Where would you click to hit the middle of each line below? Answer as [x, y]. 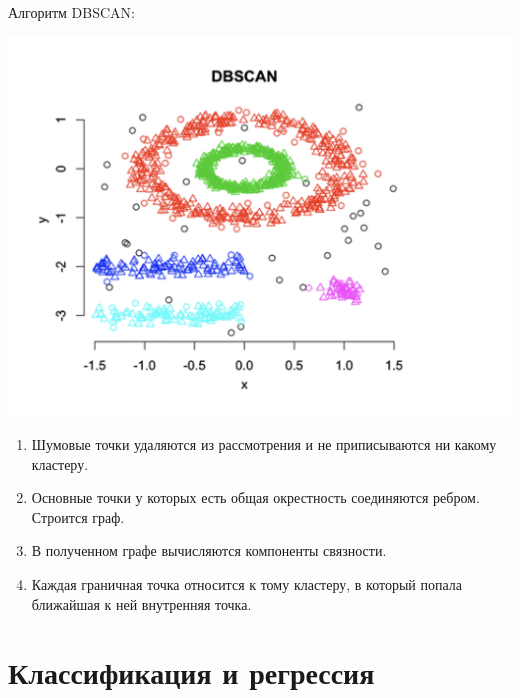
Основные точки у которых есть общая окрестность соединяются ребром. [255, 497]
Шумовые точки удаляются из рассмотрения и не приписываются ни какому [264, 444]
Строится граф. [78, 516]
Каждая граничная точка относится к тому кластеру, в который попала [246, 584]
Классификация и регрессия [191, 672]
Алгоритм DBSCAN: [72, 12]
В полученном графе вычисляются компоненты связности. [209, 550]
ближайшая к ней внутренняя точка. [141, 603]
